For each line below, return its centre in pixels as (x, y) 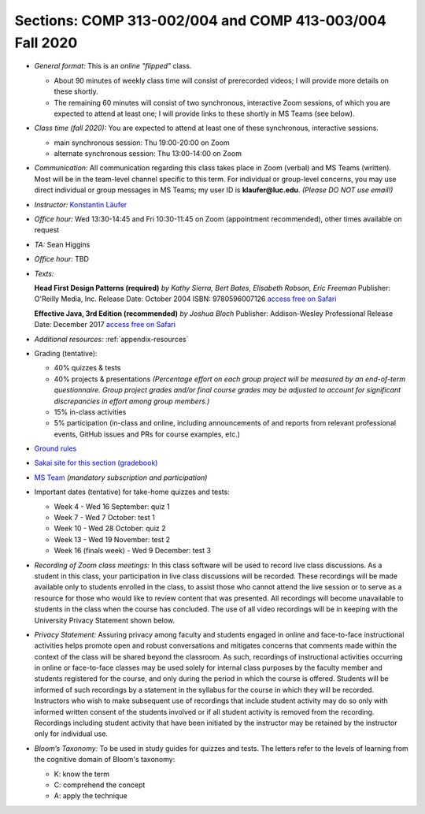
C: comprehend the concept (100, 785)
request (47, 230)
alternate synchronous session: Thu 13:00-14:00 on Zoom (148, 154)
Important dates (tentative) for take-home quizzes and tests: (132, 492)
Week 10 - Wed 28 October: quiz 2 (110, 529)
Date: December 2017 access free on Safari (105, 325)
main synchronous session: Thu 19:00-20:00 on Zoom (142, 143)
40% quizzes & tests (87, 368)
